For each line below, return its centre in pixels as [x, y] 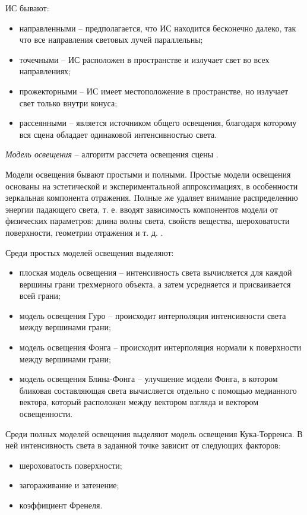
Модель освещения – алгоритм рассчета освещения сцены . [112, 154]
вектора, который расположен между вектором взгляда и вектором [139, 402]
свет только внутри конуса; [68, 102]
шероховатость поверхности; [71, 465]
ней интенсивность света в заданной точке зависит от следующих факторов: [143, 445]
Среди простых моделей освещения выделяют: [90, 252]
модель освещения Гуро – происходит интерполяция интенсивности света [153, 315]
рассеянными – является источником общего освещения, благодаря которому [158, 123]
